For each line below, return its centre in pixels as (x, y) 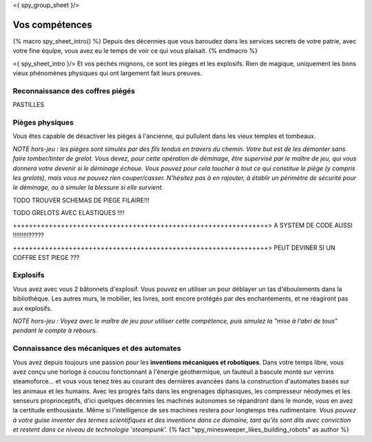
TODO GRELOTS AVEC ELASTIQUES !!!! (69, 213)
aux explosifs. (32, 308)
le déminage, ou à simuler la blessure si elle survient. (88, 188)
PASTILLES (29, 105)
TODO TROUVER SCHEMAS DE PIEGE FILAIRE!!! (81, 200)
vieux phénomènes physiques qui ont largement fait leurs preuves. (107, 73)
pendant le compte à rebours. (55, 330)
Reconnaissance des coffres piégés (74, 91)
